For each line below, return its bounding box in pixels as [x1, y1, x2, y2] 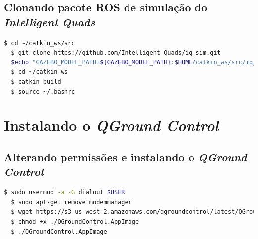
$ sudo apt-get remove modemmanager [11, 198, 132, 206]
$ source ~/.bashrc [11, 88, 75, 95]
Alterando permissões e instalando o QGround [4, 149, 247, 164]
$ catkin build [11, 78, 61, 85]
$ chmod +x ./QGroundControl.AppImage [11, 218, 139, 225]
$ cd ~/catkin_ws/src [4, 39, 75, 47]
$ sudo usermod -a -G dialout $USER [4, 189, 125, 196]
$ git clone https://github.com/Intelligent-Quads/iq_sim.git [11, 49, 221, 57]
